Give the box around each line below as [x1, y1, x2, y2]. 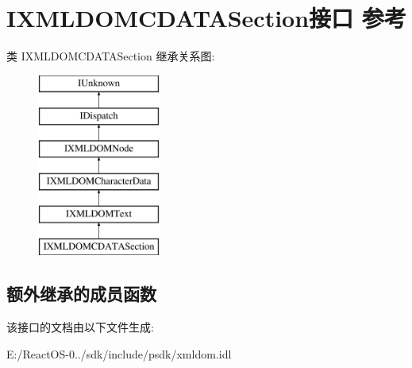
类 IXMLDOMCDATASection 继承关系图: [6, 48, 215, 64]
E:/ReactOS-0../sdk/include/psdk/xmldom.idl [6, 345, 232, 362]
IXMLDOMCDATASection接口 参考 [6, 2, 406, 34]
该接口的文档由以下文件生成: [6, 319, 154, 335]
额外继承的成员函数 [6, 281, 156, 306]
